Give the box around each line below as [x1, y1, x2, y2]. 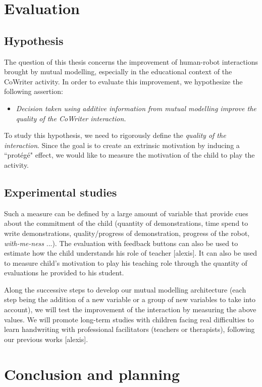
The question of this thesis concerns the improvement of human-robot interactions [4, 56, 258, 67]
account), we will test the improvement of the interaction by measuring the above [4, 304, 256, 315]
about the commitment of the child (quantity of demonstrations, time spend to [4, 218, 248, 228]
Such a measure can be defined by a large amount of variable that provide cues [4, 208, 248, 218]
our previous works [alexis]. [4, 333, 88, 344]
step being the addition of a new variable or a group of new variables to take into [4, 294, 256, 305]
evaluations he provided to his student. [4, 267, 124, 278]
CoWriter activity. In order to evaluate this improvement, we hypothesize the [4, 76, 243, 86]
